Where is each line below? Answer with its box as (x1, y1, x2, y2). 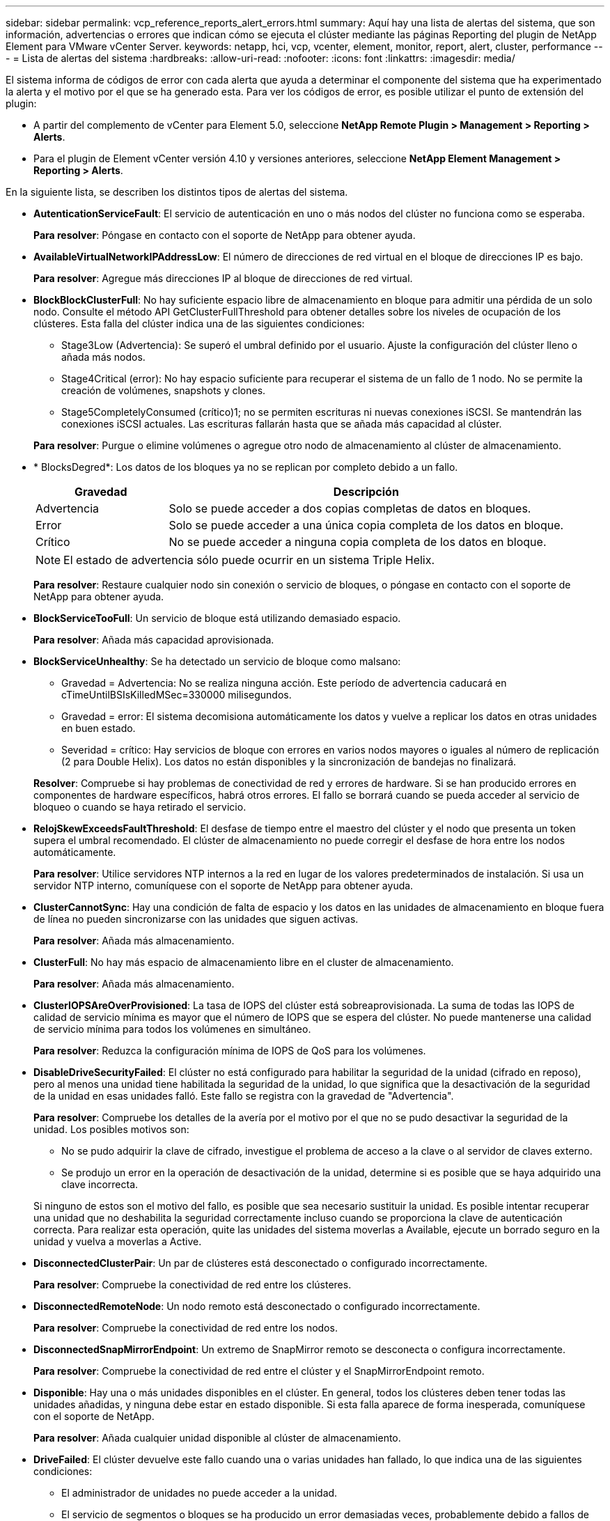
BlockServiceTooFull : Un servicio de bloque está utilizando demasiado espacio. (33, 612, 401, 624)
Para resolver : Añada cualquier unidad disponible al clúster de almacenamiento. (33, 1432, 401, 1444)
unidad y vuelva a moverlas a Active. (33, 1235, 202, 1247)
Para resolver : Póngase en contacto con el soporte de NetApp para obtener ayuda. (33, 229, 416, 241)
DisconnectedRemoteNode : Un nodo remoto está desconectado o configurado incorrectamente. (33, 1300, 480, 1312)
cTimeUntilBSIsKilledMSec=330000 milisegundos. (61, 689, 292, 701)
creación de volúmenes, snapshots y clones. (61, 384, 266, 396)
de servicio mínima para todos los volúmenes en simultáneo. (33, 1023, 311, 1035)
